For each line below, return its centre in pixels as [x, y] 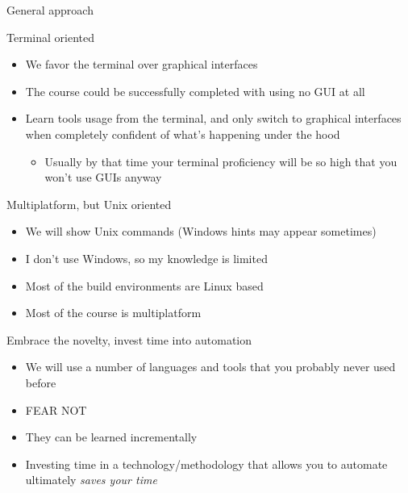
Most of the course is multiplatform [113, 313]
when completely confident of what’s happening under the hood [183, 134]
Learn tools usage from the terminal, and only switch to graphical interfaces [213, 118]
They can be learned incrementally [111, 437]
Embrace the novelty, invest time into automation [129, 339]
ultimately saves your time [91, 480]
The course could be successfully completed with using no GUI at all [195, 91]
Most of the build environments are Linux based [144, 285]
